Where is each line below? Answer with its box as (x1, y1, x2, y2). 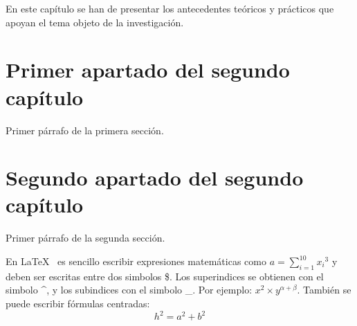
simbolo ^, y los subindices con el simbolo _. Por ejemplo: (6, 282, 253, 297)
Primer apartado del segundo (6, 55, 290, 84)
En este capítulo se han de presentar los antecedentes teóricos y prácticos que (6, 1, 334, 15)
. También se (297, 282, 351, 297)
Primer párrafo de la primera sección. (6, 123, 164, 137)
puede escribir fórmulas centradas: (6, 296, 150, 310)
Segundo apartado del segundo (6, 163, 304, 192)
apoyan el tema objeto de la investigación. (6, 15, 184, 29)
